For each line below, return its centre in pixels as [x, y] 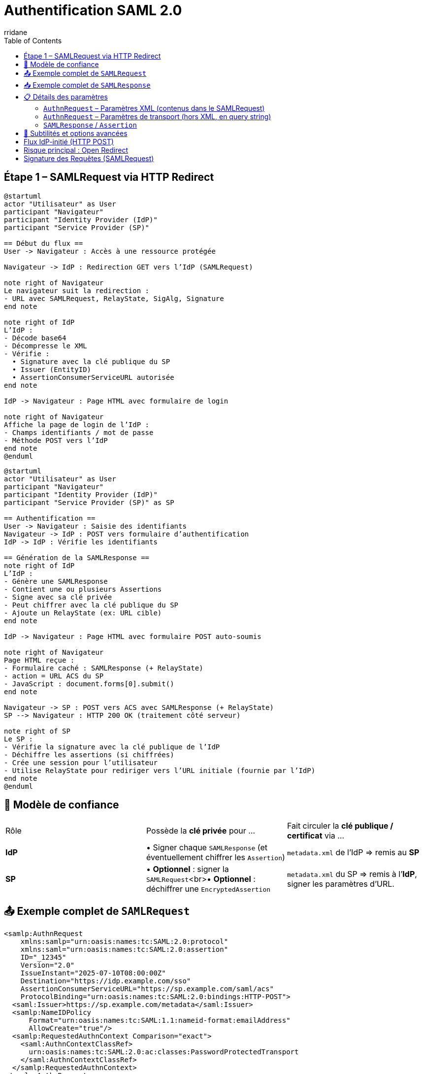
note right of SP [37, 731]
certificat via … [316, 836]
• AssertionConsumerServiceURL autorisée [93, 377]
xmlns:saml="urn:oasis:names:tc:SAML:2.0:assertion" [124, 950]
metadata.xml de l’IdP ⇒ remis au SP [353, 853]
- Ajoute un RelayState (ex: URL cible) [83, 613]
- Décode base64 [35, 338]
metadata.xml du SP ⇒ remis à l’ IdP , [352, 874]
